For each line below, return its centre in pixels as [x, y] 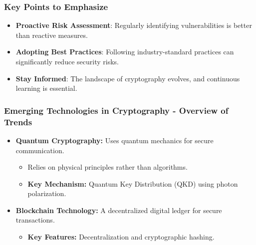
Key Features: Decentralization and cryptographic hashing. [121, 237]
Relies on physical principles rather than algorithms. [108, 167]
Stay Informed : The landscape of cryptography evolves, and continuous [128, 78]
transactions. [35, 220]
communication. [40, 150]
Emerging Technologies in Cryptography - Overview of [116, 110]
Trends [18, 122]
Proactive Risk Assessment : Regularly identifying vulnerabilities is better [134, 25]
